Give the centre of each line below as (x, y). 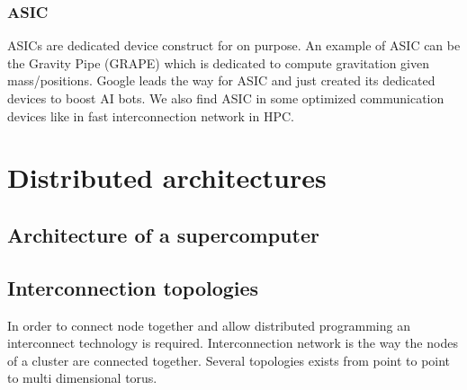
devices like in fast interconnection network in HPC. (151, 115)
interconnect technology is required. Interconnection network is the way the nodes (233, 343)
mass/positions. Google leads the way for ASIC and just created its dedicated (221, 80)
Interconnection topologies (133, 287)
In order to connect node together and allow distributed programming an (209, 325)
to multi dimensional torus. (82, 378)
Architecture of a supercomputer (163, 234)
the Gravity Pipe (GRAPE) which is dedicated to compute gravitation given (218, 62)
